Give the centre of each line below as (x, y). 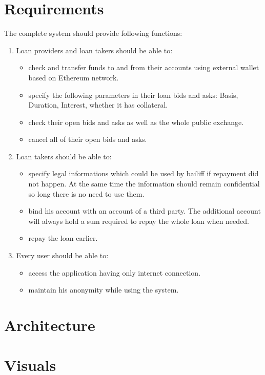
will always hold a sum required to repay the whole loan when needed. (139, 221)
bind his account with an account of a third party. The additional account (145, 211)
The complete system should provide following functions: (93, 33)
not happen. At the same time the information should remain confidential (144, 184)
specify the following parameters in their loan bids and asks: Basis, (133, 95)
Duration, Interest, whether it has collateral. (98, 105)
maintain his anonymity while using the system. (104, 290)
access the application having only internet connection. (115, 272)
